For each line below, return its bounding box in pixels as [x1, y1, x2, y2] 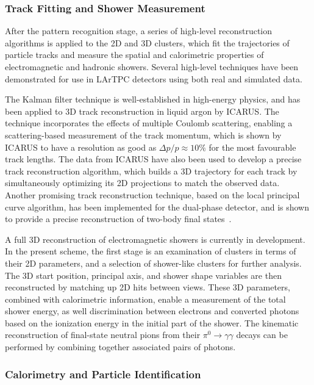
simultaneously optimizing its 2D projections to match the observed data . [5, 176, 280, 189]
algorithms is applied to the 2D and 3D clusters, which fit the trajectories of [5, 36, 290, 49]
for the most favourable [209, 140, 296, 153]
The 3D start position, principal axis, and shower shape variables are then [5, 268, 282, 281]
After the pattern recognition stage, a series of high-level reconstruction [5, 24, 273, 37]
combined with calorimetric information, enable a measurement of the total [5, 292, 286, 305]
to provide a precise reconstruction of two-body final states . [5, 212, 232, 225]
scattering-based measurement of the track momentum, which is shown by [5, 128, 282, 141]
